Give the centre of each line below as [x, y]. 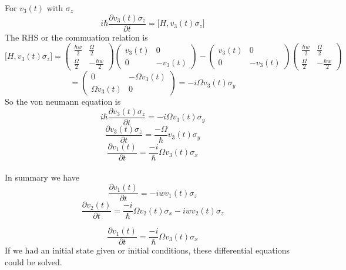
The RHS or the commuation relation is [76, 37]
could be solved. [33, 261]
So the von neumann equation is [63, 101]
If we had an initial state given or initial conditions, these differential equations [147, 250]
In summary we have [42, 177]
